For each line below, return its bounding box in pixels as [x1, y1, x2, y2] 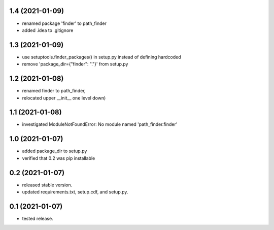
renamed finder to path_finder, [22, 88, 86, 94]
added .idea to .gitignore [22, 27, 74, 33]
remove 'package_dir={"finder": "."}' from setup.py [22, 61, 128, 67]
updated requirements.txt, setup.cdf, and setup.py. [22, 189, 128, 195]
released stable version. [22, 182, 73, 188]
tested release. [22, 215, 53, 221]
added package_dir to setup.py [22, 148, 87, 154]
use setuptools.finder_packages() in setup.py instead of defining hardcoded [22, 54, 181, 60]
